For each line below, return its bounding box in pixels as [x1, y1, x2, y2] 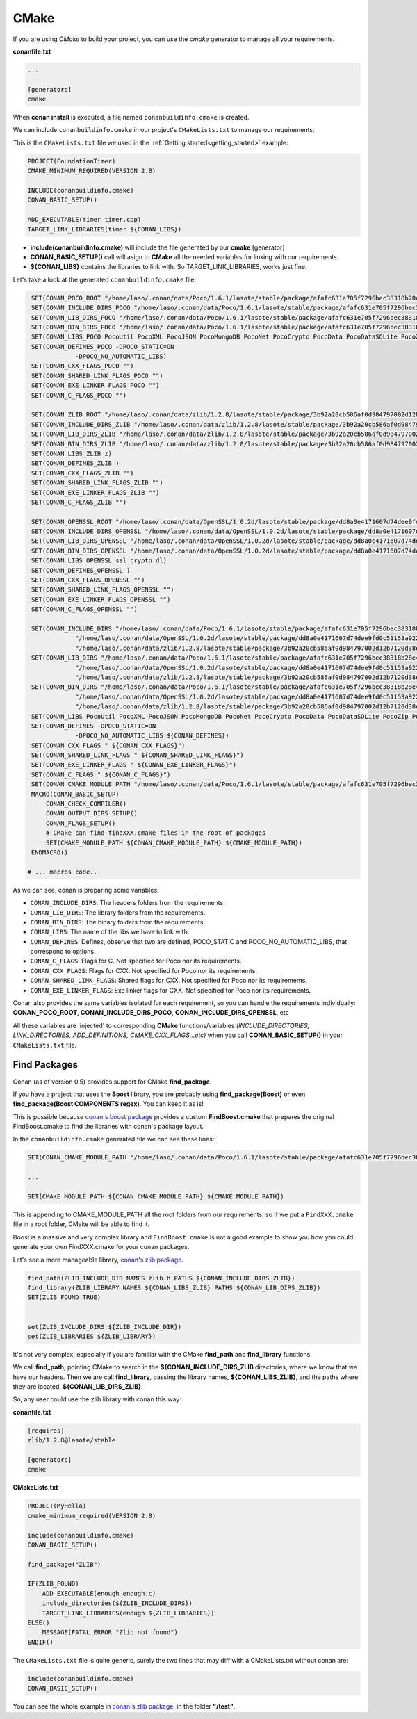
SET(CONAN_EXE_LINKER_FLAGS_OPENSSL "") [31, 595, 171, 603]
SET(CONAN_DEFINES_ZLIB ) [31, 459, 120, 467]
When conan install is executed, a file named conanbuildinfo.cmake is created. [13, 113, 250, 122]
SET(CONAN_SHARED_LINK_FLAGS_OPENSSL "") [31, 586, 174, 594]
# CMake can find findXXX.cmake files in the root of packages [45, 829, 266, 837]
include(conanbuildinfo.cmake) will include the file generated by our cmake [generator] [30, 243, 285, 252]
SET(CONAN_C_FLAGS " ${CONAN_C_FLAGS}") [31, 770, 171, 779]
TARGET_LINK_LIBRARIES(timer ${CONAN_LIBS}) [27, 225, 182, 233]
